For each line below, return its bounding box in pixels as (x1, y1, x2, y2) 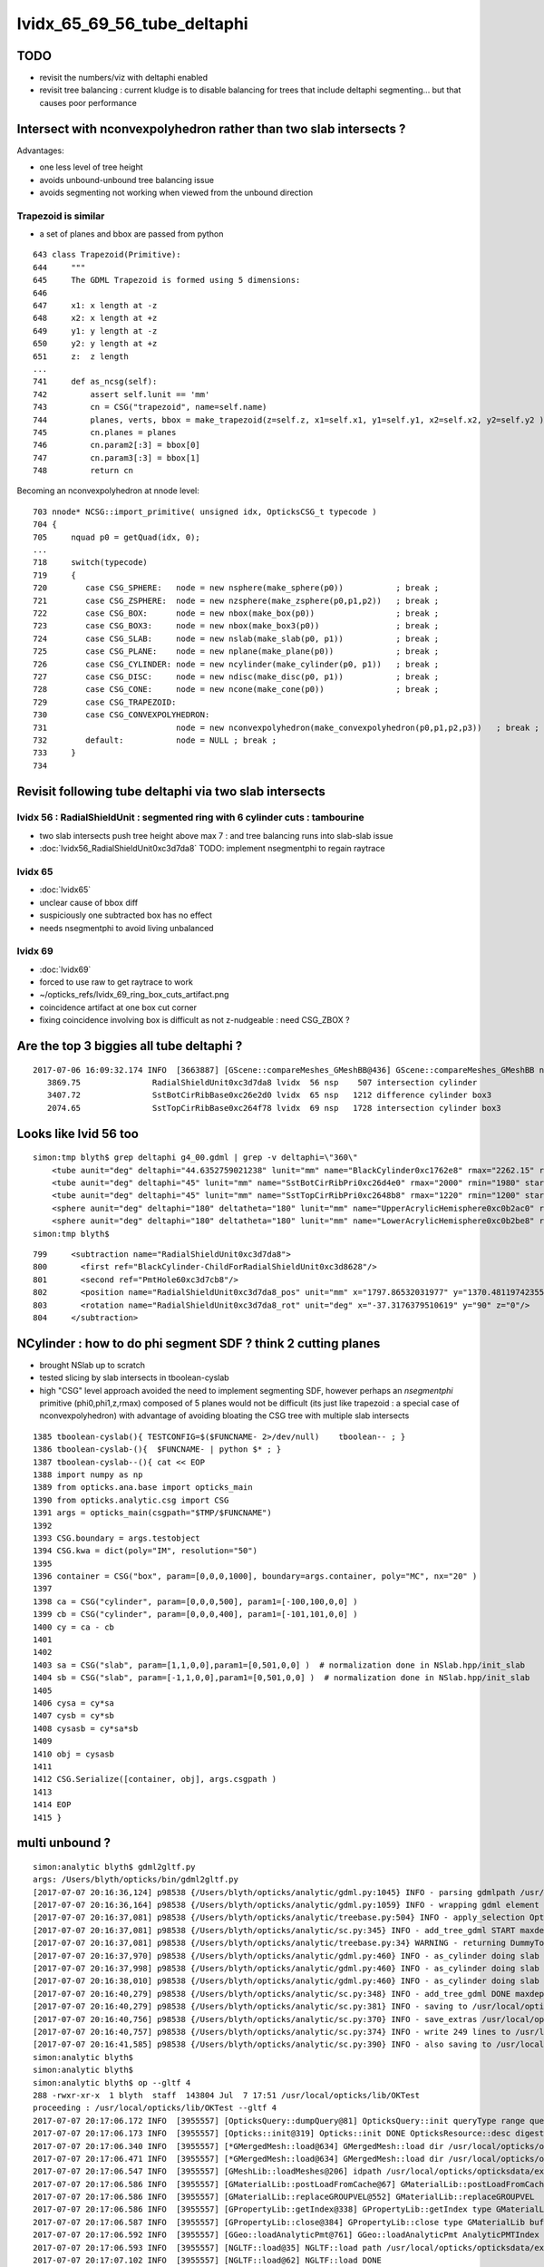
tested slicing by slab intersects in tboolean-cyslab (39, 1372, 230, 1383)
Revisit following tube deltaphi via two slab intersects (16, 783, 325, 799)
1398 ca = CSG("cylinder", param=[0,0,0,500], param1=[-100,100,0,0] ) (33, 1596, 358, 1607)
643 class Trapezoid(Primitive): (33, 249, 181, 260)
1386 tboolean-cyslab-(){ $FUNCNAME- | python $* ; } (33, 1445, 282, 1455)
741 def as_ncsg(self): (33, 376, 158, 387)
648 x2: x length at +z (33, 313, 158, 324)
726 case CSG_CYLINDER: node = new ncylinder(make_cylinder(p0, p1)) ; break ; (33, 658, 440, 669)
